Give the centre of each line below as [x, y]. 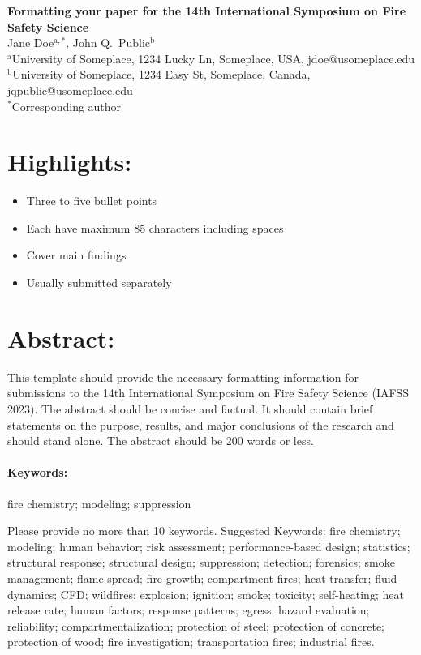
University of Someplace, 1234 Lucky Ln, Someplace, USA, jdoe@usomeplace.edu [213, 58]
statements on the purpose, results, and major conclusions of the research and [201, 424]
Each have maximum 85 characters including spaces [155, 227]
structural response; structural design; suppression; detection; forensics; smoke [201, 562]
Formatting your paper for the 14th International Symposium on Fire [207, 11]
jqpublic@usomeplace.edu [70, 90]
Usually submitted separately [99, 283]
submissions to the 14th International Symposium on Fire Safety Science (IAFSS [208, 393]
